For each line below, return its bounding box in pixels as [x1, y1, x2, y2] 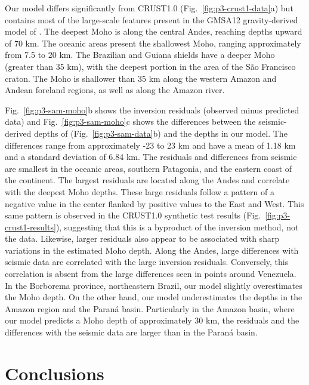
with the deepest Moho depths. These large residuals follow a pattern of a [5, 185, 274, 198]
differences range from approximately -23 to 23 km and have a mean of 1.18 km [5, 138, 296, 151]
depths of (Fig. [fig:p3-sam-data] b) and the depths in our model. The [34, 127, 288, 139]
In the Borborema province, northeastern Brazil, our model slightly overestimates [5, 279, 302, 291]
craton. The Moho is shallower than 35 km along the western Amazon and [5, 72, 277, 84]
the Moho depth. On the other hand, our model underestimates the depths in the [5, 291, 302, 303]
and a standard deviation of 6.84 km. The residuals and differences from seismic [5, 150, 297, 163]
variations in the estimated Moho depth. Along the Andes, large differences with [5, 244, 299, 256]
